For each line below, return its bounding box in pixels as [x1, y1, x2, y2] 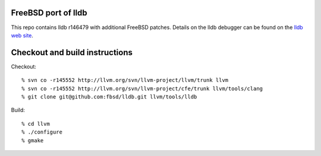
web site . [11, 31, 34, 39]
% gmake [21, 137, 44, 144]
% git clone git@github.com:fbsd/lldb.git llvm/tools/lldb [21, 93, 197, 100]
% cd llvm [21, 120, 50, 127]
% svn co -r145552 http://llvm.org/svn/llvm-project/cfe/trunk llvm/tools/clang [21, 85, 263, 92]
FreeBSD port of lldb [11, 8, 87, 18]
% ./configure [21, 129, 62, 136]
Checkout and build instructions [11, 47, 133, 58]
